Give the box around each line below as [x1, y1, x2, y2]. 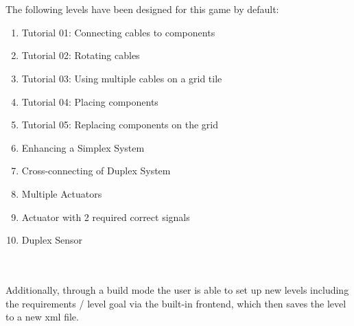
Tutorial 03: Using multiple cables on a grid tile [21, 71, 222, 85]
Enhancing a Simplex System [21, 140, 145, 154]
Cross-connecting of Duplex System [21, 163, 171, 178]
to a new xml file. [5, 310, 79, 324]
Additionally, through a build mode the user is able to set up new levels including [5, 282, 349, 296]
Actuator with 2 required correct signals [21, 209, 190, 224]
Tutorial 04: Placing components [21, 94, 158, 108]
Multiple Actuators [21, 186, 102, 200]
